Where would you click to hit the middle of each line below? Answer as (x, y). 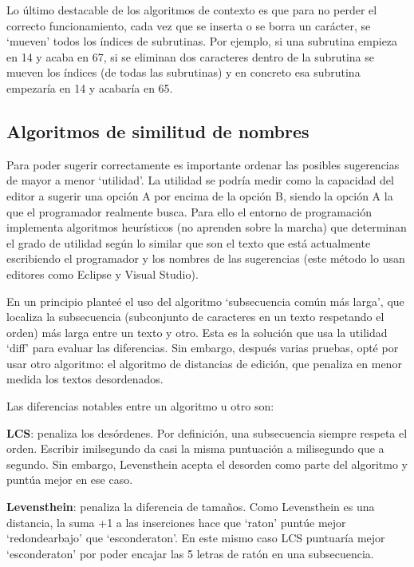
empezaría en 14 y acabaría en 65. (90, 87)
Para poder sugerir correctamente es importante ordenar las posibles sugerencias (203, 164)
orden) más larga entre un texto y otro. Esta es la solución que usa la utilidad (197, 332)
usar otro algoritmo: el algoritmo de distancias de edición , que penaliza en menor (204, 363)
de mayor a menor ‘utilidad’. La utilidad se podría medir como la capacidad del (200, 180)
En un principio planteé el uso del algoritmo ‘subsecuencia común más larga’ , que (205, 301)
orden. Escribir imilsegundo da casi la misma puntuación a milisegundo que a (195, 448)
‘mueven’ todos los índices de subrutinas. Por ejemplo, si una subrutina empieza (202, 41)
